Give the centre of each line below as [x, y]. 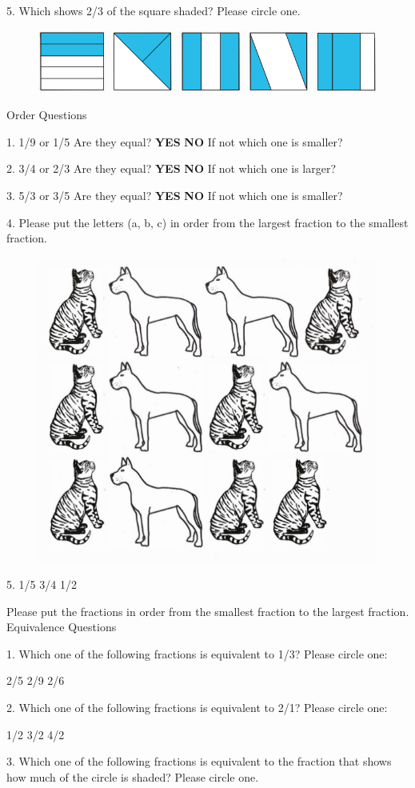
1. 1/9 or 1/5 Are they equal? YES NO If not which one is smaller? [175, 141]
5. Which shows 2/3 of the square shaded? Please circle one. [154, 10]
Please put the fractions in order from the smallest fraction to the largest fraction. [208, 611]
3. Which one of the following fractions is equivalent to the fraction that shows [199, 761]
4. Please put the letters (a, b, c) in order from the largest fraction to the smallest [207, 222]
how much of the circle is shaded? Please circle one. [133, 776]
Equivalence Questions [62, 627]
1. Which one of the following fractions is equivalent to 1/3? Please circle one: [197, 653]
